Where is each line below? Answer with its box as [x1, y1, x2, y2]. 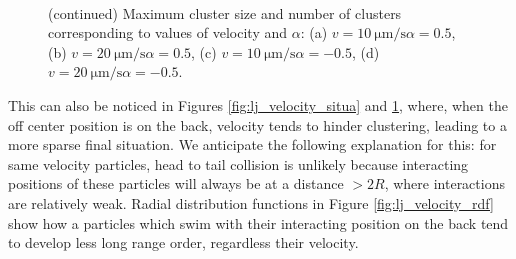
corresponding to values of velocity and [48, 22, 288, 43]
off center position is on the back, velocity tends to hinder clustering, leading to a [8, 114, 507, 135]
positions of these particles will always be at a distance [8, 173, 344, 194]
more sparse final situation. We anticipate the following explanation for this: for [8, 134, 497, 155]
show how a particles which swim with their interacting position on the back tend [8, 212, 509, 233]
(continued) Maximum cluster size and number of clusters [48, 2, 402, 23]
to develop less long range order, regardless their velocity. [8, 232, 359, 253]
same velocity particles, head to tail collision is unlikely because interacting [8, 153, 469, 174]
